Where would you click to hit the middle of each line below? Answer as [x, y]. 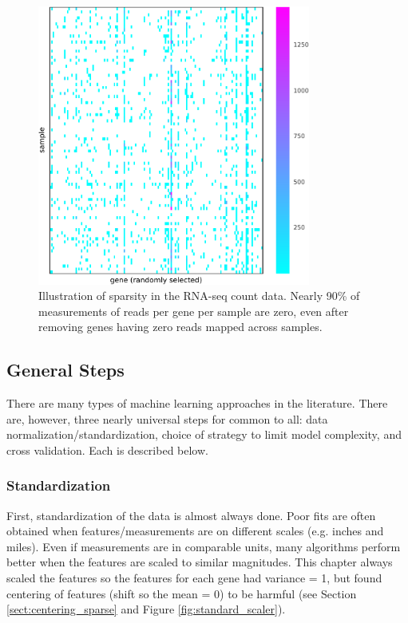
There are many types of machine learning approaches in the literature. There [197, 403]
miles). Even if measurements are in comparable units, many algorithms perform [204, 546]
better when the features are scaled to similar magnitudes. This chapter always [200, 562]
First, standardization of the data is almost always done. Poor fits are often [191, 515]
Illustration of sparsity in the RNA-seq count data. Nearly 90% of [199, 296]
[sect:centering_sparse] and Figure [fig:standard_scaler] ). [146, 609]
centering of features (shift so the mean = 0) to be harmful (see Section [182, 593]
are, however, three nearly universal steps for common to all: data [167, 418]
